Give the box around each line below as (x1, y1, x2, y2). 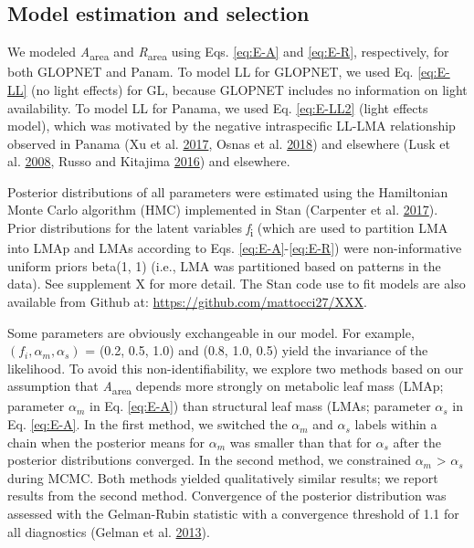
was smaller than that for (229, 432, 372, 451)
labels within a (354, 415, 437, 434)
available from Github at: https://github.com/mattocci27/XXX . (7, 291, 367, 311)
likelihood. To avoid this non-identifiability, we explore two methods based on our (7, 358, 464, 377)
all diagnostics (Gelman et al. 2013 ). (7, 522, 210, 541)
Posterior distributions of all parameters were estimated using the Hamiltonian (7, 182, 448, 201)
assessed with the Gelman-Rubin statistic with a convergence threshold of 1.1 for (7, 504, 459, 523)
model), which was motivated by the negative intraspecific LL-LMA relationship (7, 116, 456, 135)
